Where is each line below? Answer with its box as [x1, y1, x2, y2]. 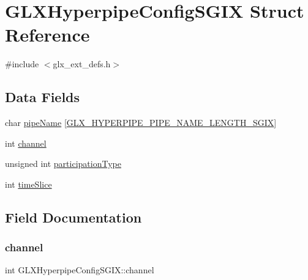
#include [5, 57, 39, 70]
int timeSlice [5, 177, 52, 190]
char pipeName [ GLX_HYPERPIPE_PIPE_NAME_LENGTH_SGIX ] [5, 116, 277, 129]
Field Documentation [5, 207, 142, 226]
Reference [5, 22, 90, 47]
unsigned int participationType [5, 157, 121, 170]
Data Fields [5, 87, 80, 106]
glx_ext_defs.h [53, 57, 111, 70]
